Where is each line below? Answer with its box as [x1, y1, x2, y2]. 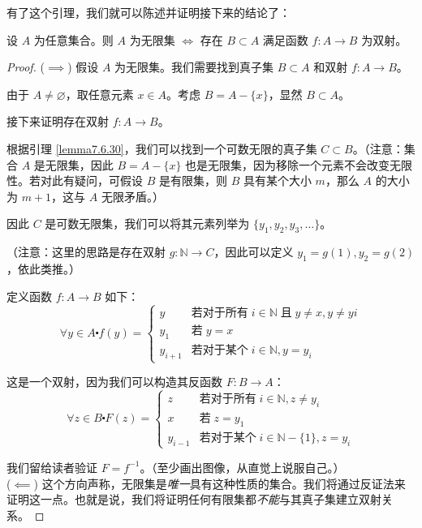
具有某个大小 [243, 172, 312, 189]
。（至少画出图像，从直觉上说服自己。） [140, 458, 345, 475]
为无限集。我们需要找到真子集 [114, 58, 274, 75]
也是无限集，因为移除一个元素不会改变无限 [185, 156, 413, 173]
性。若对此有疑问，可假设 [6, 172, 143, 189]
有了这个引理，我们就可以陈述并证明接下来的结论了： [6, 4, 291, 20]
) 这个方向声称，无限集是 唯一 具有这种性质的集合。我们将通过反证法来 [33, 474, 406, 492]
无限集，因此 [45, 156, 114, 173]
